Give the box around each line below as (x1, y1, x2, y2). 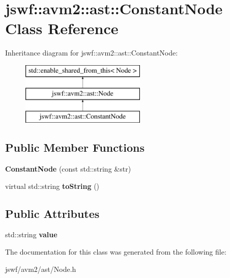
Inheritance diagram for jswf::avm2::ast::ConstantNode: (5, 47, 178, 58)
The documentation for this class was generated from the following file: (5, 246, 226, 257)
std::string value (5, 229, 57, 240)
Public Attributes (5, 205, 100, 221)
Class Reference (5, 18, 119, 39)
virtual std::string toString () (5, 180, 100, 191)
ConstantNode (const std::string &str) (5, 163, 131, 174)
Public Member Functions (5, 140, 145, 155)
